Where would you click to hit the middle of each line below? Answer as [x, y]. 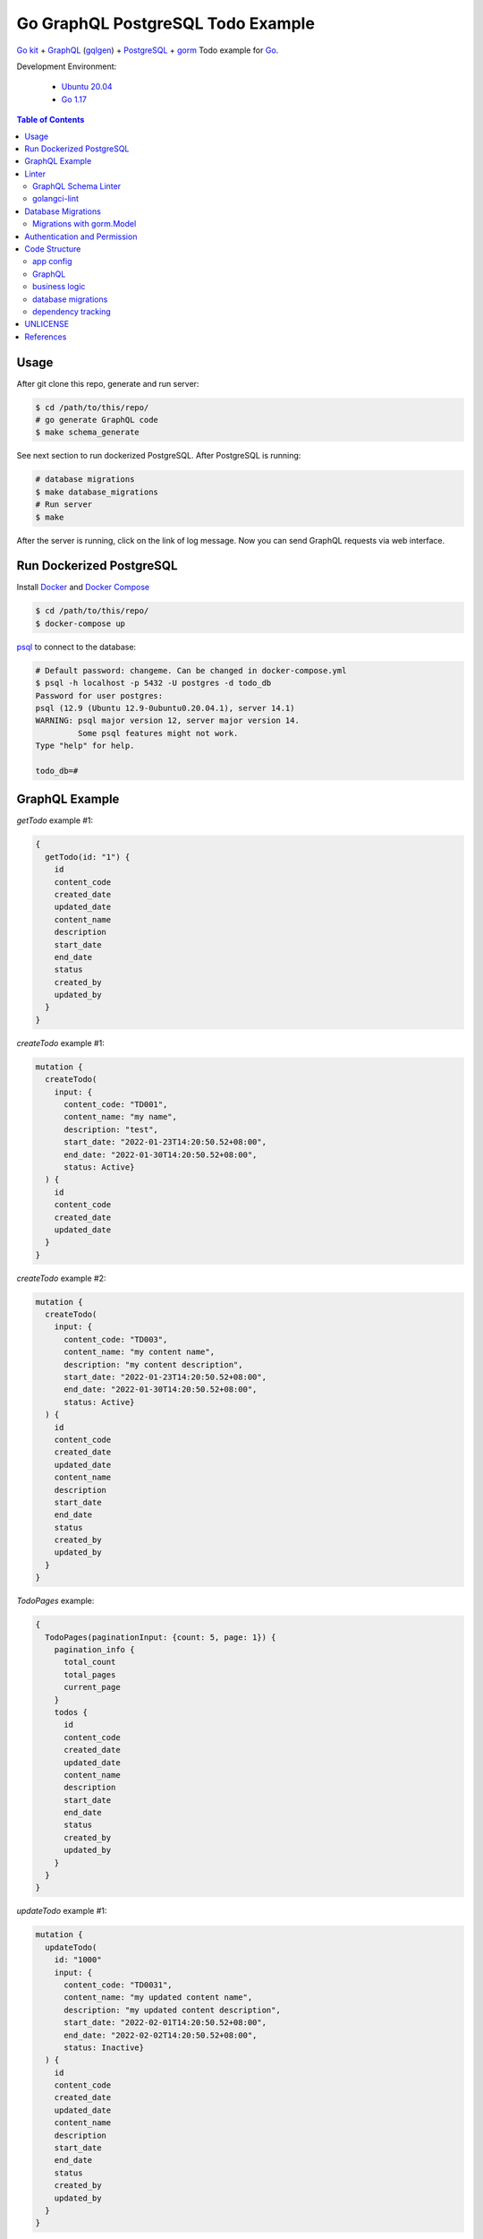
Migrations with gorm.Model [85, 224]
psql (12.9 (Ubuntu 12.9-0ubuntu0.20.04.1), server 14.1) [165, 708]
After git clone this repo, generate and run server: [108, 383]
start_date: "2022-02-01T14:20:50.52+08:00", [165, 2023]
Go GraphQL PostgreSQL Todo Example [165, 23]
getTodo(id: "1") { [88, 857]
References [46, 337]
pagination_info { [94, 1650]
